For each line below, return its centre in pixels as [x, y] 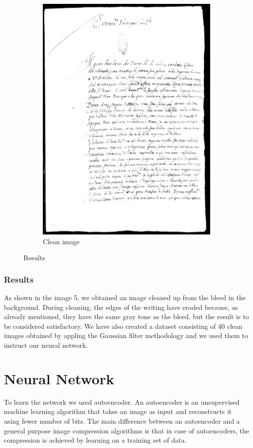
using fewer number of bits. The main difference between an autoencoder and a [122, 421]
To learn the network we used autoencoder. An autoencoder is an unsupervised [122, 402]
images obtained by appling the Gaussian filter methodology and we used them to [126, 335]
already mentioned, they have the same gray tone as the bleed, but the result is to [126, 316]
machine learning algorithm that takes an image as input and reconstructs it [118, 411]
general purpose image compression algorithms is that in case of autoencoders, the [126, 430]
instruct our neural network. [46, 345]
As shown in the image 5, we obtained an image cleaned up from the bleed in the [125, 297]
